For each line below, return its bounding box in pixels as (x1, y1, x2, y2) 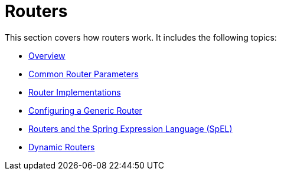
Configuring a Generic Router (28, 105, 142, 115)
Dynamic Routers (28, 141, 95, 152)
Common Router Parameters (28, 68, 139, 79)
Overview (28, 50, 66, 61)
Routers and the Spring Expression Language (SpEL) (28, 123, 233, 134)
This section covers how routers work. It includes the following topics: (5, 32, 277, 42)
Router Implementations (28, 87, 121, 97)
